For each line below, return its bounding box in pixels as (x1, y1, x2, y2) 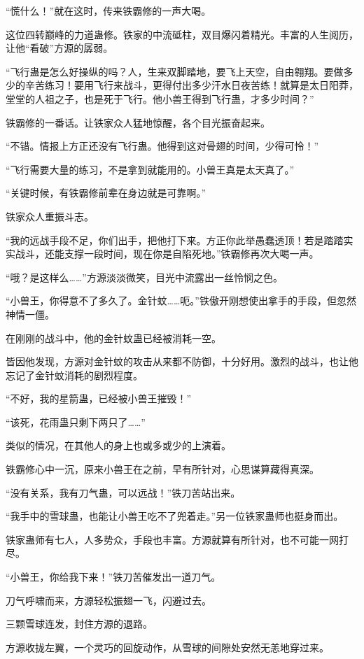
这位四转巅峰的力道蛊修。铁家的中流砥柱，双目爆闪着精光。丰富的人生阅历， (6, 27, 358, 41)
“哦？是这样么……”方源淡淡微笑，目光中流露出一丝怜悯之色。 (6, 269, 283, 284)
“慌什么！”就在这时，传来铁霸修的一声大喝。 (6, 3, 211, 17)
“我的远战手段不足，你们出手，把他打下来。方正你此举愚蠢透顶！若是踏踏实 (6, 232, 353, 247)
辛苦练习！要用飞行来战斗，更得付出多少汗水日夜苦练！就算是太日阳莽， (24, 78, 358, 92)
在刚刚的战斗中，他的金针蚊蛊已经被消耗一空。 (6, 330, 221, 345)
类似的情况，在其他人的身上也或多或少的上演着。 (6, 438, 231, 453)
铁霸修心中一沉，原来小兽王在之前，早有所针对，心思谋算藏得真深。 (6, 462, 319, 476)
